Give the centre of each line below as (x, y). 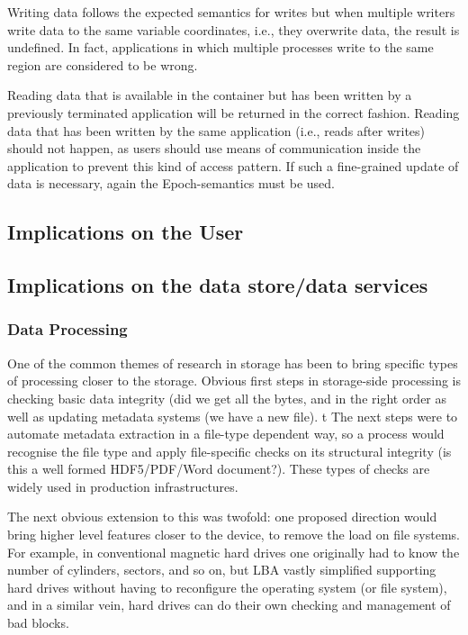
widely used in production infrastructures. (123, 486)
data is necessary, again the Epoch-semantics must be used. (171, 183)
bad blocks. (38, 623)
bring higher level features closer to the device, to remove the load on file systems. (234, 535)
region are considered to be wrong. (103, 64)
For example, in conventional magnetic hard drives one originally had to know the (234, 552)
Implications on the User (126, 232)
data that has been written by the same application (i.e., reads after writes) (216, 130)
